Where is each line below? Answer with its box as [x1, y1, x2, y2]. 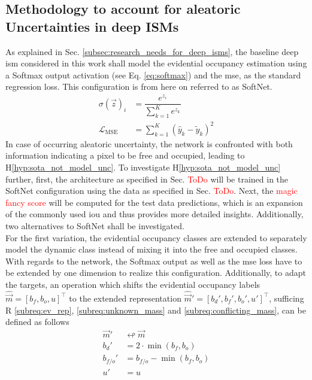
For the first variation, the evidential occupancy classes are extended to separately [5, 231, 307, 244]
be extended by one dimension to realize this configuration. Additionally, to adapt [5, 266, 306, 279]
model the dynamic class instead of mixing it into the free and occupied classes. [5, 243, 298, 256]
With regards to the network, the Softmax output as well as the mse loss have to [5, 254, 302, 267]
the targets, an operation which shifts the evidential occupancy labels [5, 278, 260, 290]
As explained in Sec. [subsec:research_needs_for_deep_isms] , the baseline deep [5, 45, 299, 57]
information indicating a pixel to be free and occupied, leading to [5, 149, 245, 162]
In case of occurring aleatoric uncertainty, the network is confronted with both [5, 137, 293, 150]
